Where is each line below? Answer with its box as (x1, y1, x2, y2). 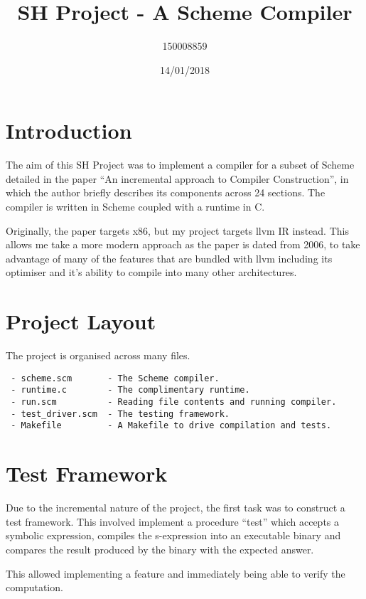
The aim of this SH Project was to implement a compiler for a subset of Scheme (6, 157, 355, 172)
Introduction (6, 116, 132, 145)
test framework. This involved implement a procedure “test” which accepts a (6, 514, 340, 529)
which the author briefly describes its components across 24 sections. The (6, 185, 325, 200)
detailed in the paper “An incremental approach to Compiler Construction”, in (6, 171, 349, 186)
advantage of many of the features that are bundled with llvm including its (6, 250, 333, 265)
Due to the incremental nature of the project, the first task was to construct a (6, 500, 345, 515)
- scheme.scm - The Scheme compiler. (11, 373, 220, 383)
